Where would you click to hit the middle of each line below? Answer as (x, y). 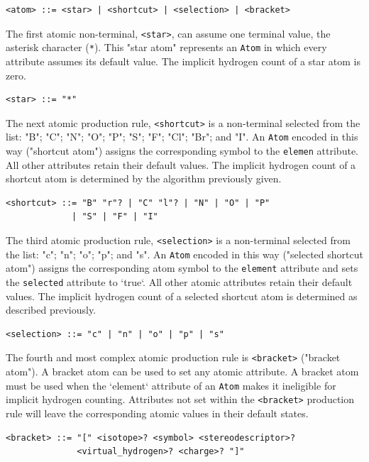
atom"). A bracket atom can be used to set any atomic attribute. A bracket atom (182, 372)
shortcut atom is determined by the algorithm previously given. (144, 178)
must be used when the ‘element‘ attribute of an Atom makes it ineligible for (171, 385)
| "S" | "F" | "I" (115, 217)
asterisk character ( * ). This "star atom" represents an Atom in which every (166, 47)
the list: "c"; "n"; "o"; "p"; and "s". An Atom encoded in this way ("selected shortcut (184, 254)
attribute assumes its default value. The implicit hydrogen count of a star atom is (183, 61)
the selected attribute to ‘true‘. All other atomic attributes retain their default (179, 282)
